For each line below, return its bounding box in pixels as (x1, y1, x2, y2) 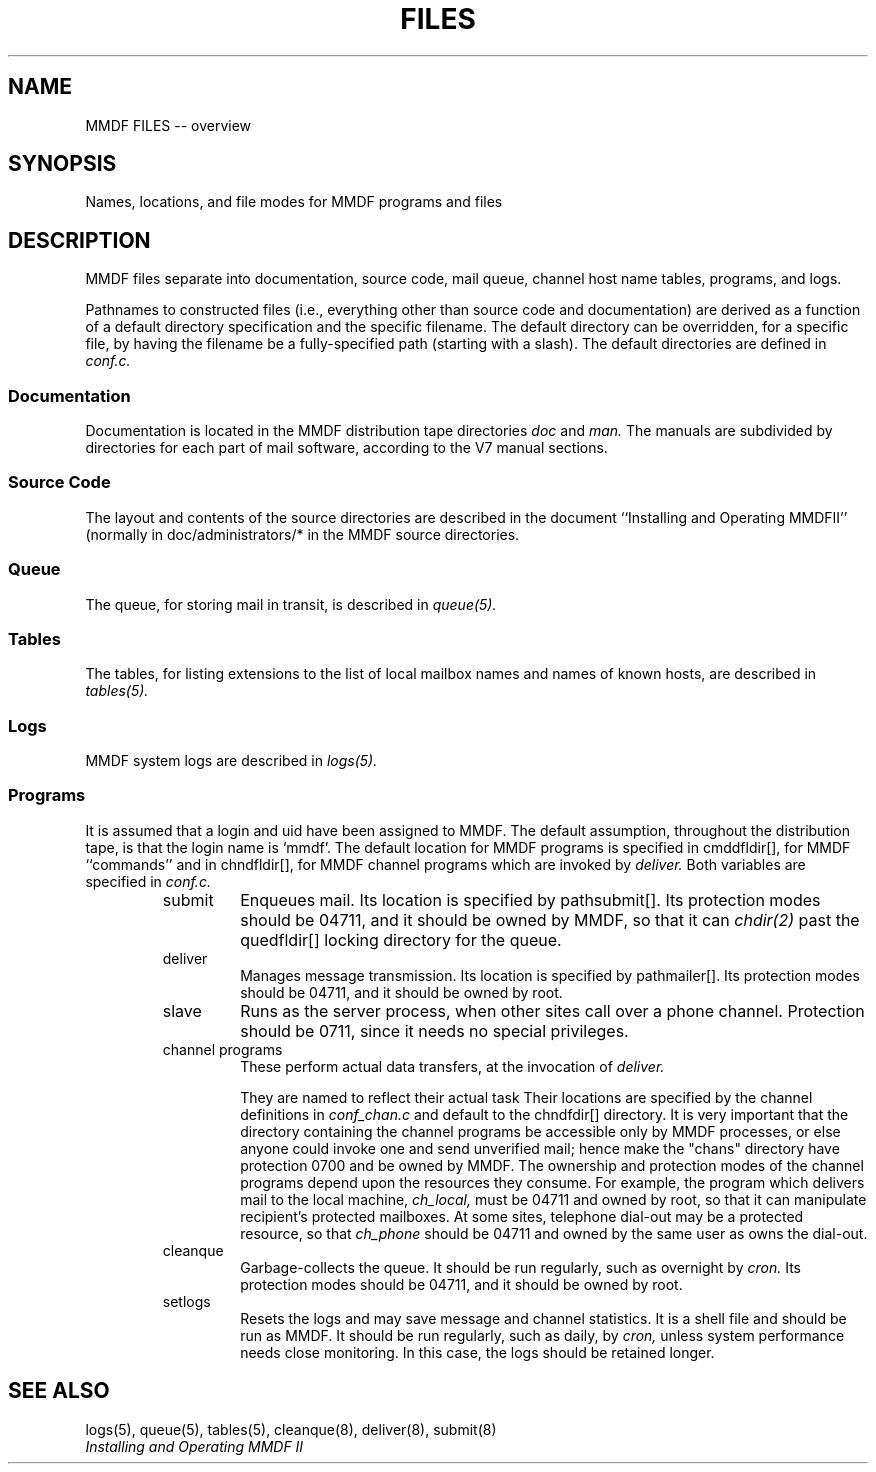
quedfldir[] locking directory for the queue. (240, 929, 562, 950)
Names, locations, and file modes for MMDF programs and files (85, 193, 503, 211)
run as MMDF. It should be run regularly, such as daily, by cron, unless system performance (240, 1326, 845, 1344)
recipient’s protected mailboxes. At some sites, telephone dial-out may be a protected (240, 1207, 804, 1225)
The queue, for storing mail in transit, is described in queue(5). (85, 595, 497, 613)
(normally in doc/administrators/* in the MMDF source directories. (85, 525, 520, 543)
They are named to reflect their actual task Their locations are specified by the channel (240, 1088, 813, 1106)
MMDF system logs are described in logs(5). (85, 752, 378, 770)
